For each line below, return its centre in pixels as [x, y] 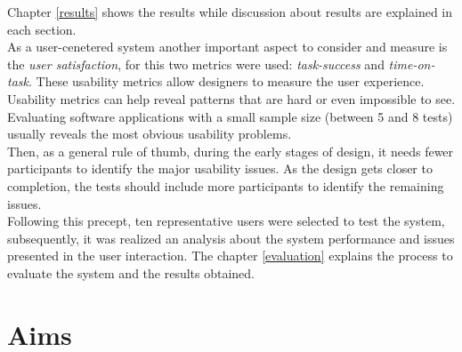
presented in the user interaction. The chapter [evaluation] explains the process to [230, 256]
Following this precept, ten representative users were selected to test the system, [226, 221]
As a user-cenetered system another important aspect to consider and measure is [227, 47]
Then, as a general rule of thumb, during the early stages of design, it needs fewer [231, 151]
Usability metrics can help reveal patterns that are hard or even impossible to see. [231, 98]
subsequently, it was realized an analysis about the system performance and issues [231, 238]
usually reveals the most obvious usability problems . [150, 134]
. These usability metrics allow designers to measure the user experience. [226, 81]
